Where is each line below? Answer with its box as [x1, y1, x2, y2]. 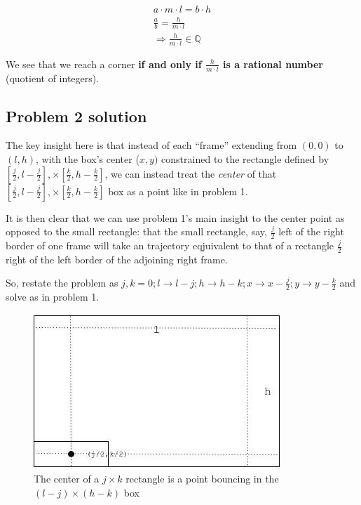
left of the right [278, 224, 344, 239]
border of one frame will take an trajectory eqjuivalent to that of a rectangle [6, 238, 334, 253]
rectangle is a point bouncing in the [125, 471, 279, 486]
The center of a [34, 471, 100, 486]
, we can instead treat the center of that [104, 166, 277, 181]
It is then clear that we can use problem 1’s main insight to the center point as [6, 210, 345, 225]
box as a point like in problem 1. [108, 183, 248, 198]
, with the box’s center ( [35, 152, 139, 166]
